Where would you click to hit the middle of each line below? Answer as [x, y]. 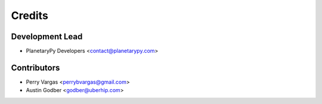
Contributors [35, 67]
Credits [30, 15]
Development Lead [47, 37]
